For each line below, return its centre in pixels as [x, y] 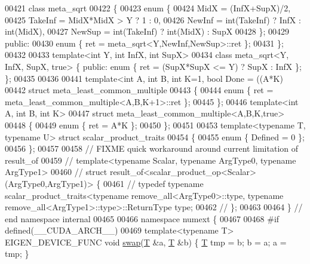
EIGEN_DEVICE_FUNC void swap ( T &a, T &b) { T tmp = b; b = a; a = [146, 242]
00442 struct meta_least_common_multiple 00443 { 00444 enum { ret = [139, 90]
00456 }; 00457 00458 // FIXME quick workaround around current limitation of [152, 148]
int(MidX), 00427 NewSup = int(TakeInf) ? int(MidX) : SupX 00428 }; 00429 [147, 31]
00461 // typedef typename [153, 183]
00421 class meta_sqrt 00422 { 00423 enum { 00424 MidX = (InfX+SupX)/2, [148, 8]
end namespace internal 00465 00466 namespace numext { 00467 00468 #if [142, 218]
